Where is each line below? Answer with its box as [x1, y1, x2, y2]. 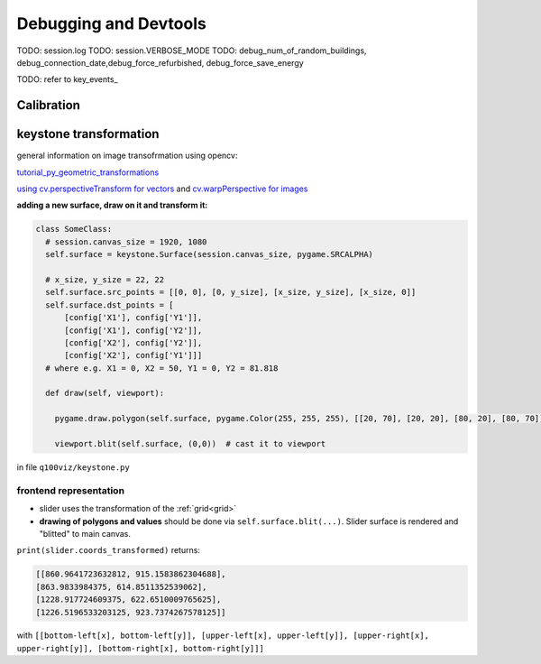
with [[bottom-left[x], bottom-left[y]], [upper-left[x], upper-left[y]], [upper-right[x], [16, 630, 430, 641]
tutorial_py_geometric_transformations [16, 167, 160, 178]
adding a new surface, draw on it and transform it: [16, 199, 208, 211]
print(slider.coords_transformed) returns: [16, 545, 200, 556]
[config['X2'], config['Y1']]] [64, 350, 203, 361]
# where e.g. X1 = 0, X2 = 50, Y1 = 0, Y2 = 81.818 [45, 363, 279, 373]
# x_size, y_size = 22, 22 [45, 274, 165, 284]
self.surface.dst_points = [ [45, 300, 175, 310]
